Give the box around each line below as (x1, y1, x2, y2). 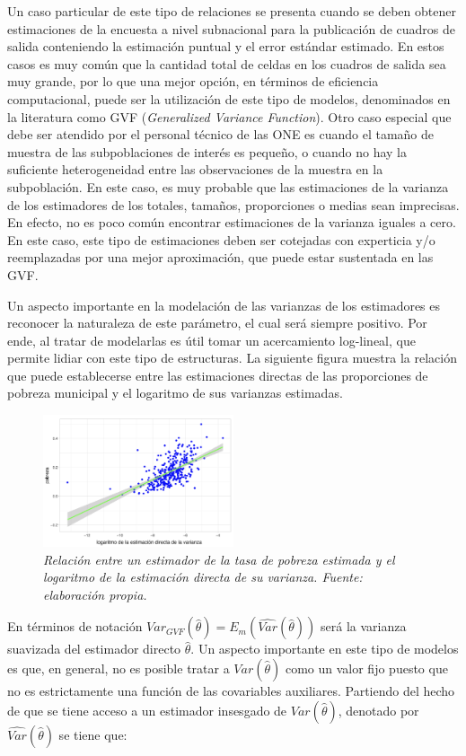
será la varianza (321, 617, 407, 636)
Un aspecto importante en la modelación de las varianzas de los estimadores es (7, 295, 441, 314)
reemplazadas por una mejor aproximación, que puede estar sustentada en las (7, 248, 434, 267)
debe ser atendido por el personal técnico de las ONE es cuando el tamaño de (7, 125, 435, 144)
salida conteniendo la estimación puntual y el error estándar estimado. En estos (7, 37, 444, 56)
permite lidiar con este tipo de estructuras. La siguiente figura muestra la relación (7, 348, 457, 367)
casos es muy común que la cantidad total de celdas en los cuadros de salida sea (7, 54, 446, 73)
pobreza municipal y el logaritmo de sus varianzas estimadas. (7, 383, 343, 402)
